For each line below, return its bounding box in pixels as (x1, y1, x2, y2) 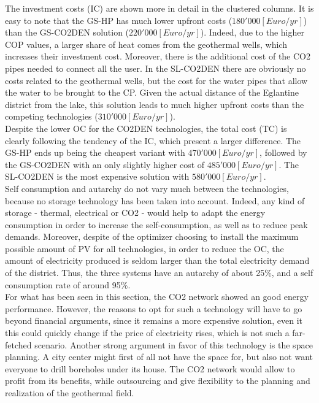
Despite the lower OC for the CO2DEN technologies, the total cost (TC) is (5, 121, 287, 134)
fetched (5, 338, 32, 351)
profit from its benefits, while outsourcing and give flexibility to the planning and (5, 374, 310, 387)
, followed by (259, 146, 307, 159)
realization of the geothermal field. (5, 386, 134, 399)
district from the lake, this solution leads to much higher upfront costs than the (5, 98, 304, 110)
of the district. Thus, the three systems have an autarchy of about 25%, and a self (5, 266, 313, 279)
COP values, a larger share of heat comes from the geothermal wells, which (5, 37, 287, 50)
